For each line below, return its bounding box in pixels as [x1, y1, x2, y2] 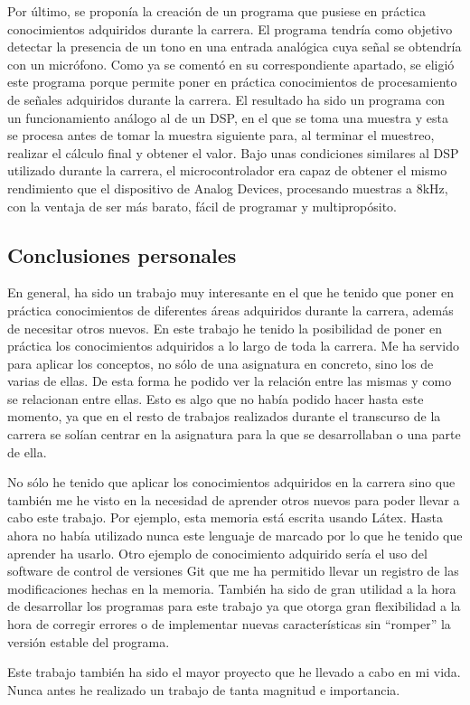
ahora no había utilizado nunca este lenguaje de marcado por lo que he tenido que [7, 526, 463, 545]
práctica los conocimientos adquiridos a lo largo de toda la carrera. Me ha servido [7, 336, 459, 355]
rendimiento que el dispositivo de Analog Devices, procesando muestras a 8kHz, [7, 178, 448, 197]
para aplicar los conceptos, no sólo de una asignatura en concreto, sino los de [7, 353, 434, 372]
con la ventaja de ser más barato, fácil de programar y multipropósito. [7, 196, 397, 215]
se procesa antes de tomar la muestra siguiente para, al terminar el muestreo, [7, 126, 435, 145]
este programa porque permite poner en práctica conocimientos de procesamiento [7, 72, 457, 91]
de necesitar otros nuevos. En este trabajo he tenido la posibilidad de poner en [7, 318, 443, 337]
